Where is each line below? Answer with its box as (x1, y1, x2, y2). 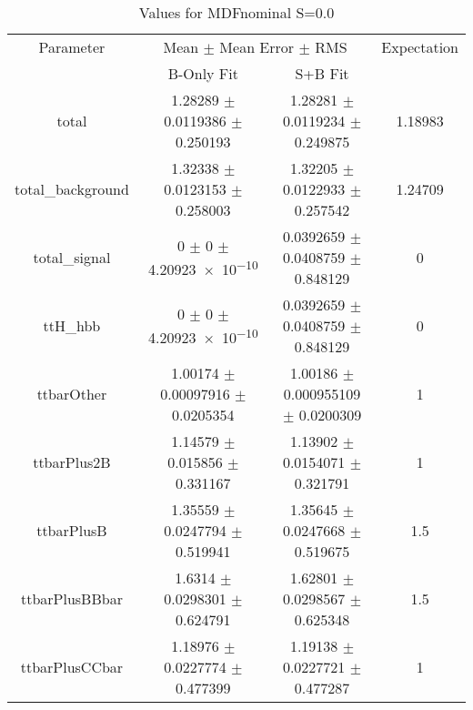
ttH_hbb (43, 315, 101, 336)
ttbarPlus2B (33, 451, 111, 472)
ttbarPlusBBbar (20, 588, 123, 609)
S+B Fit (295, 63, 349, 84)
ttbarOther (36, 383, 107, 404)
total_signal (33, 247, 111, 268)
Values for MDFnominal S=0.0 (138, 2, 335, 23)
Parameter (38, 36, 106, 57)
